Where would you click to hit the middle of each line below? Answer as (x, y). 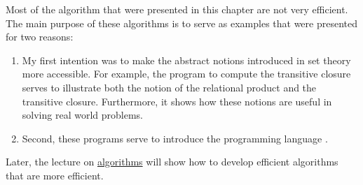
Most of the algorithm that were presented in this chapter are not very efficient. (177, 9)
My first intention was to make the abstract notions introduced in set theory (186, 60)
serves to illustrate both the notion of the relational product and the (169, 87)
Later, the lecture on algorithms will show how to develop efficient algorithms (172, 162)
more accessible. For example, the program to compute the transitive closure (186, 74)
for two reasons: (40, 37)
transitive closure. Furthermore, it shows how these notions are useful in (177, 101)
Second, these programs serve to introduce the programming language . (175, 138)
